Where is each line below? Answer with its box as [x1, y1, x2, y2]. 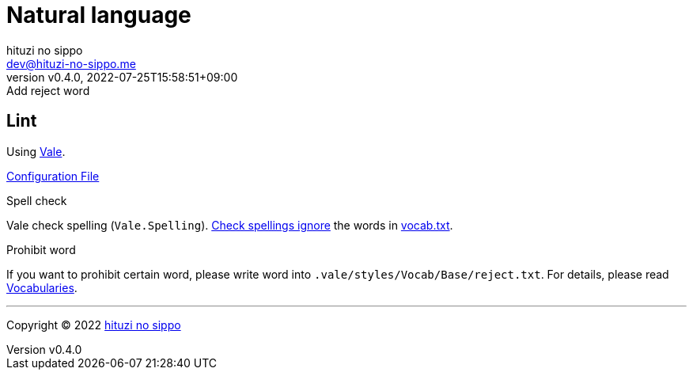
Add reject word [6, 83, 90, 97]
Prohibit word [6, 242, 76, 256]
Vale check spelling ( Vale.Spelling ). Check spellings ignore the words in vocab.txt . [6, 218, 453, 232]
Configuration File [6, 169, 100, 183]
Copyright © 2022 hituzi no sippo [6, 317, 181, 332]
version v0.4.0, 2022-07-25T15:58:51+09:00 [6, 70, 238, 84]
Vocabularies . [6, 280, 78, 294]
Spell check [6, 193, 67, 207]
